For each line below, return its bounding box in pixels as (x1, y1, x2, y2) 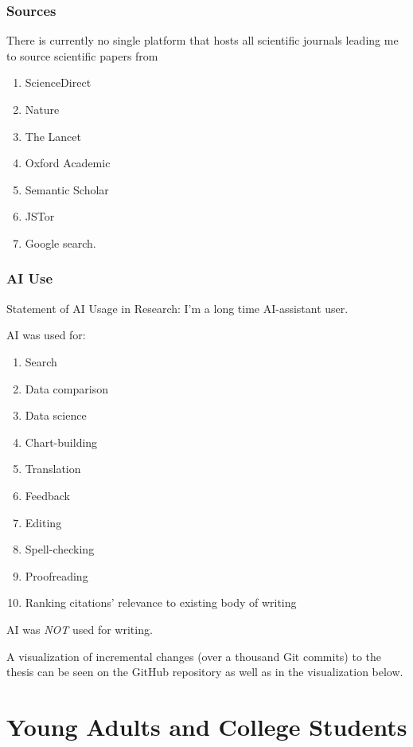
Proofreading (25, 567, 88, 584)
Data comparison (25, 380, 108, 397)
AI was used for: (6, 327, 86, 343)
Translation (25, 460, 81, 477)
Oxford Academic (25, 154, 111, 171)
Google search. (25, 234, 96, 251)
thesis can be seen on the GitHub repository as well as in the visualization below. (6, 663, 403, 680)
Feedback (25, 487, 70, 503)
